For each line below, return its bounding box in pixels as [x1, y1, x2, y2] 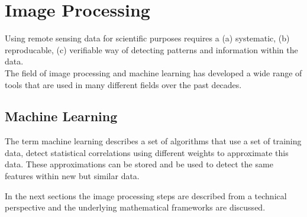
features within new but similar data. [5, 170, 140, 182]
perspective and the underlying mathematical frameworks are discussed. [5, 201, 266, 213]
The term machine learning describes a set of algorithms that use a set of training [5, 135, 302, 147]
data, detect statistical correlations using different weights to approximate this [5, 146, 289, 158]
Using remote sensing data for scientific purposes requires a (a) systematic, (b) [5, 32, 290, 44]
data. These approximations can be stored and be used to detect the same [5, 158, 273, 170]
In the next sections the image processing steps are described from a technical [5, 189, 287, 202]
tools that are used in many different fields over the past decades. [5, 78, 242, 90]
